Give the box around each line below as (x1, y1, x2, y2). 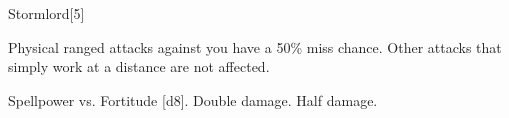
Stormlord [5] (8, 3, 85, 23)
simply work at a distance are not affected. (8, 56, 270, 77)
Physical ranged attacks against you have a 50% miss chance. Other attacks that (8, 36, 502, 57)
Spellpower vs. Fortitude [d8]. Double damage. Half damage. (8, 89, 378, 110)
